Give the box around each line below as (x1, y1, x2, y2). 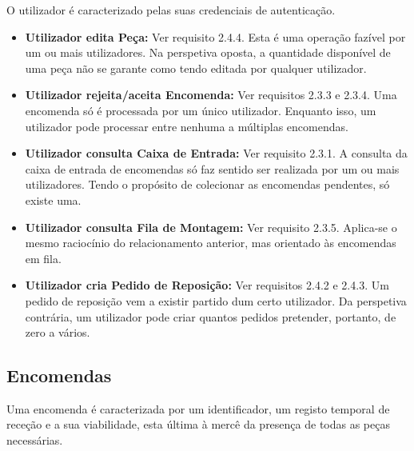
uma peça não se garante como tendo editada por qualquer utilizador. (25, 59, 367, 76)
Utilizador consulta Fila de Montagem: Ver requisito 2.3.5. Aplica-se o (25, 218, 397, 235)
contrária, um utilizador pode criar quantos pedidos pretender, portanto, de (25, 308, 396, 325)
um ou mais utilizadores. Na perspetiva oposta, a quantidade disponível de (25, 44, 391, 61)
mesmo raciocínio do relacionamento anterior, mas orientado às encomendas (25, 234, 396, 251)
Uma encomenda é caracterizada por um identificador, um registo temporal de (6, 400, 390, 417)
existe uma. (25, 191, 82, 208)
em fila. (25, 249, 62, 266)
